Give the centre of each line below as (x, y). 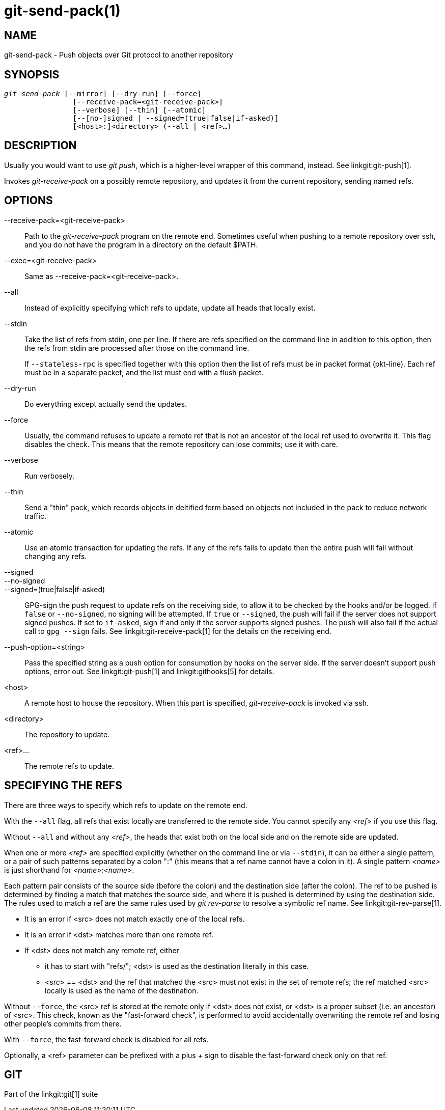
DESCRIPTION (40, 146)
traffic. (35, 516)
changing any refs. (56, 556)
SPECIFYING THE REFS (63, 786)
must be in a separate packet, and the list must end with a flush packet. (144, 372)
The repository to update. (67, 734)
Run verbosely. (50, 476)
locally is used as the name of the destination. (122, 990)
